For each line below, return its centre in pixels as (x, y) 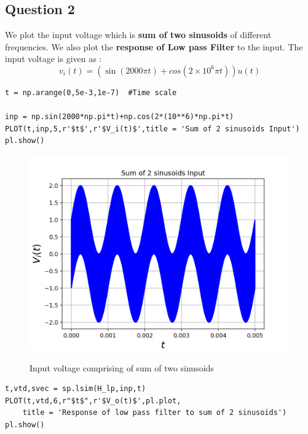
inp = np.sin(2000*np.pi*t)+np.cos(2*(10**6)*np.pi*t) (120, 117)
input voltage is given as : (53, 59)
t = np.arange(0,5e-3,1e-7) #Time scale (91, 92)
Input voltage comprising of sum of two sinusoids (122, 367)
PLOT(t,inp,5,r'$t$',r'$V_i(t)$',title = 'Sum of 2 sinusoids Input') (152, 129)
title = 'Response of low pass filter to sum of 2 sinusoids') (155, 413)
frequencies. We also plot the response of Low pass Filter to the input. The (154, 46)
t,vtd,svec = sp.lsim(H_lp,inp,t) (76, 389)
